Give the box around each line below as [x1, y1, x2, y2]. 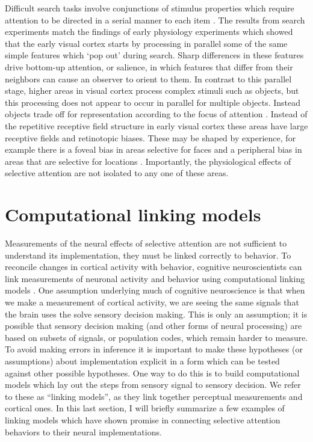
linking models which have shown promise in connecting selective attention [5, 413, 280, 426]
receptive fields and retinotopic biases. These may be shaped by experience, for [5, 131, 296, 144]
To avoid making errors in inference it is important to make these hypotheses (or [5, 343, 303, 355]
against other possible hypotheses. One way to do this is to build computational [5, 366, 300, 379]
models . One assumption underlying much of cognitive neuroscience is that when [5, 284, 305, 296]
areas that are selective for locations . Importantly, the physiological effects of [5, 155, 291, 167]
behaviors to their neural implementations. [5, 425, 162, 438]
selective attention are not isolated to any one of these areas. [5, 167, 229, 179]
